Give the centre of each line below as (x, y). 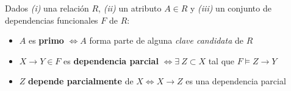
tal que (221, 60)
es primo (46, 40)
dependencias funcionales (52, 20)
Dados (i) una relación (47, 8)
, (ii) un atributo (130, 8)
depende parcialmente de (81, 81)
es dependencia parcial (111, 60)
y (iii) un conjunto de (231, 8)
